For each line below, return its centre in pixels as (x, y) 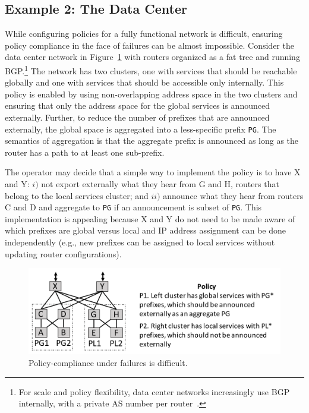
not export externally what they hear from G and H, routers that (160, 184)
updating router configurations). (63, 253)
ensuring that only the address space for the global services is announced (137, 105)
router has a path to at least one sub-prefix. (85, 152)
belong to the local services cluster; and (77, 195)
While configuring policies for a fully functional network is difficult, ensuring (144, 34)
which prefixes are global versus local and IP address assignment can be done (145, 230)
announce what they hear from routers (233, 195)
